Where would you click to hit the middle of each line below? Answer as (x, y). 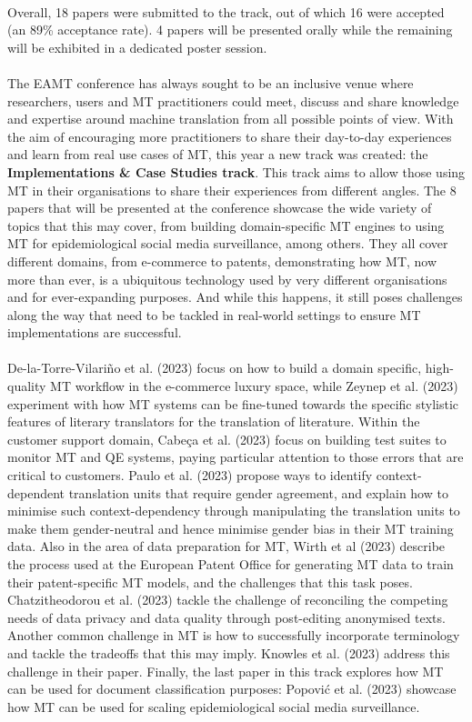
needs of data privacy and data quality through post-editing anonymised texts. (226, 617)
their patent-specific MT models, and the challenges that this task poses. (210, 582)
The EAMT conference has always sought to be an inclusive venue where (211, 82)
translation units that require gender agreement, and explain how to (258, 492)
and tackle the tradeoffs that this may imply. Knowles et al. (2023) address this (229, 652)
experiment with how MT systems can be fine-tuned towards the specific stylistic (233, 403)
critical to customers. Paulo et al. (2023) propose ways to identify (190, 475)
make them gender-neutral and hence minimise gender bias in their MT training (231, 528)
